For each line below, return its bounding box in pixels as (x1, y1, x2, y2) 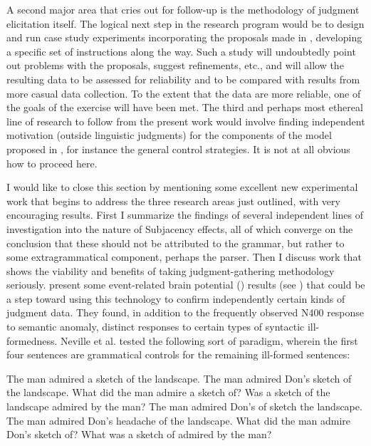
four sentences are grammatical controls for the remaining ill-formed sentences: (6, 347, 350, 362)
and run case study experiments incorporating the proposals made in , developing (6, 30, 362, 45)
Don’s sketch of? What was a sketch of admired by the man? (6, 427, 272, 442)
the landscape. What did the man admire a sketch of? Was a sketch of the (6, 385, 330, 400)
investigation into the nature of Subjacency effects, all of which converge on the (6, 221, 353, 236)
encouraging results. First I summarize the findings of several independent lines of (6, 207, 364, 222)
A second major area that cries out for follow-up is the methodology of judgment (6, 2, 360, 16)
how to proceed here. (6, 155, 98, 170)
